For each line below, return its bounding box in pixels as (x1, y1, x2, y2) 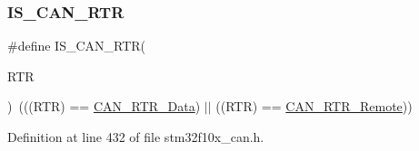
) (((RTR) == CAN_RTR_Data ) (7, 97, 201, 116)
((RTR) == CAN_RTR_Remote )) (215, 97, 413, 116)
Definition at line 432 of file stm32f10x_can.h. (7, 127, 264, 146)
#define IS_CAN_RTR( (7, 36, 146, 55)
